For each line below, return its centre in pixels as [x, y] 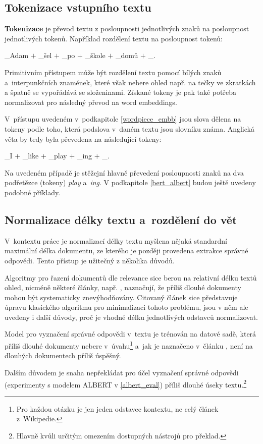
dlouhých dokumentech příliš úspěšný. [63, 355]
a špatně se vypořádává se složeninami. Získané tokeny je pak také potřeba [120, 92]
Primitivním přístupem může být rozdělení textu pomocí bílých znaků [113, 72]
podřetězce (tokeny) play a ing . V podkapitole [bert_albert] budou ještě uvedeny [130, 182]
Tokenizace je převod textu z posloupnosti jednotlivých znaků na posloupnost [127, 29]
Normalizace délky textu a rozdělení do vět [121, 219]
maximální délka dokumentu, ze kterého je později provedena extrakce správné [126, 251]
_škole [95, 55]
